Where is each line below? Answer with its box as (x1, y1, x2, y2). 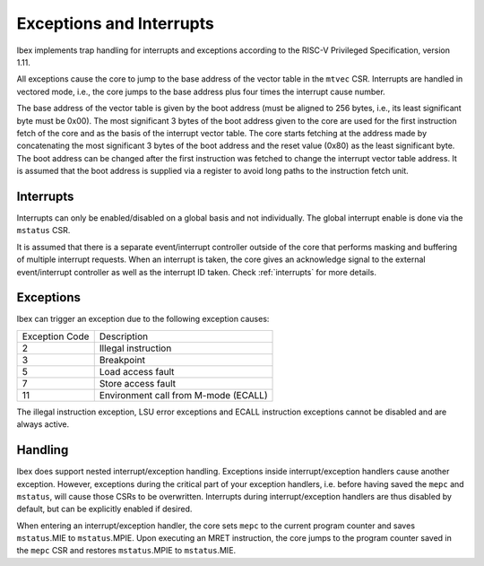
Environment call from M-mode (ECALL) (99, 388, 268, 401)
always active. (16, 419, 70, 430)
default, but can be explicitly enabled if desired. (16, 503, 193, 515)
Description (99, 330, 148, 343)
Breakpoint (99, 353, 145, 366)
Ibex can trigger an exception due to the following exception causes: (16, 314, 270, 325)
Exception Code (22, 330, 90, 343)
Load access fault (99, 365, 175, 378)
